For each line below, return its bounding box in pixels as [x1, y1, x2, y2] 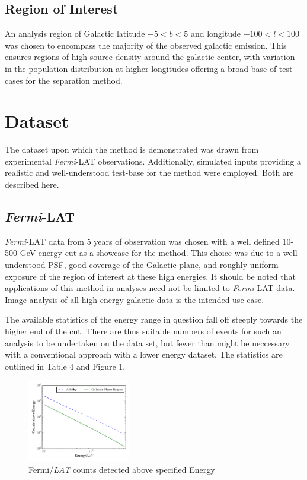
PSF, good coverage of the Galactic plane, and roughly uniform [48, 258, 279, 271]
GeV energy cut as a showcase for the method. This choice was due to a [20, 247, 281, 259]
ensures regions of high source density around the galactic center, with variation [5, 50, 295, 63]
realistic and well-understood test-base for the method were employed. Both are [5, 166, 294, 179]
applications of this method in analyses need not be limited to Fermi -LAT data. [5, 282, 295, 294]
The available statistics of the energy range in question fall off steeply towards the [5, 313, 303, 326]
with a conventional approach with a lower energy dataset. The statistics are [5, 348, 283, 361]
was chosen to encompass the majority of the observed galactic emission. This [5, 39, 287, 51]
